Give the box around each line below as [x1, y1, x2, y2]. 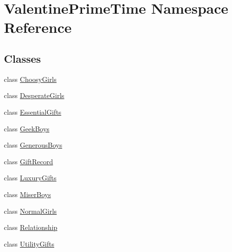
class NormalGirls [4, 205, 57, 216]
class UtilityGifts [4, 238, 55, 249]
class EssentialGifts [4, 106, 62, 117]
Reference [4, 17, 72, 37]
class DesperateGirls [4, 90, 64, 101]
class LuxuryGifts [4, 173, 57, 183]
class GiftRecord [4, 156, 53, 166]
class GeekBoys [4, 123, 50, 133]
